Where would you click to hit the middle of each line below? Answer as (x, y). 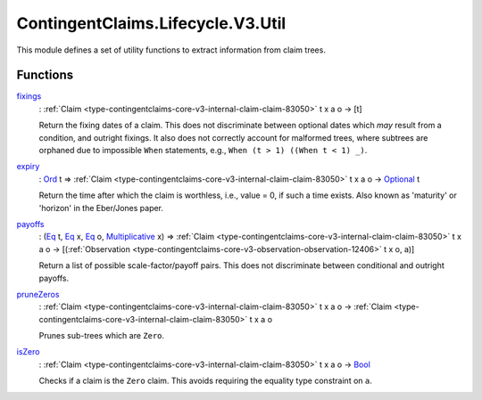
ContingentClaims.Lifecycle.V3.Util (151, 23)
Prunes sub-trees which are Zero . (102, 336)
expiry (28, 167)
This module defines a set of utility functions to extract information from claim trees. (171, 50)
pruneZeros (38, 294)
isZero (28, 352)
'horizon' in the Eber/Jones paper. (101, 208)
